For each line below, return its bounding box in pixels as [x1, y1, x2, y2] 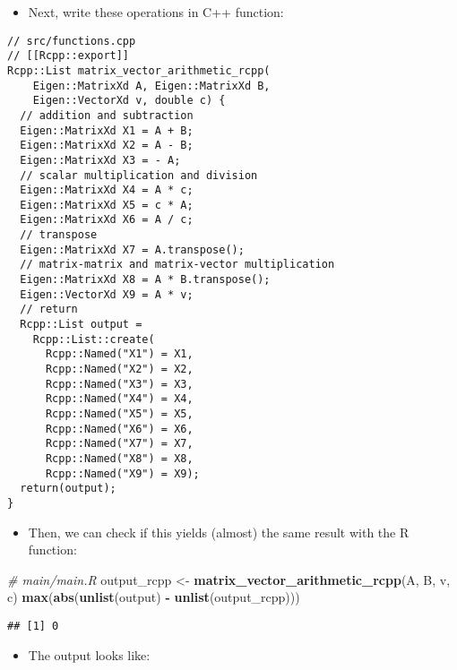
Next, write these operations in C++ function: [28, 3, 284, 21]
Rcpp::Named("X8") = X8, [45, 451, 194, 465]
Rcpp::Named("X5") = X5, [45, 408, 194, 420]
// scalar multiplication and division [20, 168, 258, 182]
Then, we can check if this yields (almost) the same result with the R [28, 522, 410, 541]
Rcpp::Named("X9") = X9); [45, 467, 200, 480]
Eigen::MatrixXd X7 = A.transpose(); [20, 243, 245, 256]
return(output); [20, 482, 116, 495]
